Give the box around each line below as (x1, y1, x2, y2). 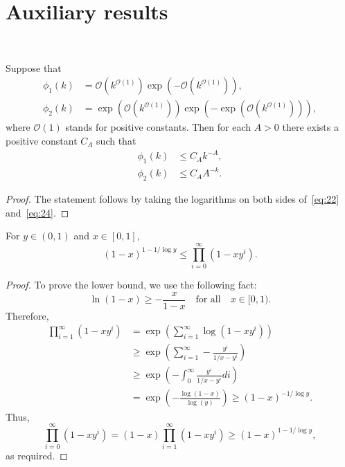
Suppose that (6, 60, 62, 75)
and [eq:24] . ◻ (6, 205, 69, 219)
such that (96, 133, 136, 147)
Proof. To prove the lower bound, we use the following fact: (6, 277, 257, 292)
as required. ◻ (6, 448, 68, 463)
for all (195, 295, 221, 305)
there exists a (282, 120, 339, 134)
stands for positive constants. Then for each (65, 120, 251, 134)
